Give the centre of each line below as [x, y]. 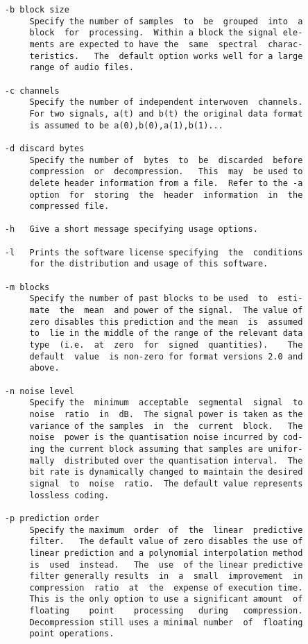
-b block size [37, 10]
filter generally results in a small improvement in [166, 576]
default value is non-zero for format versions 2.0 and [166, 356]
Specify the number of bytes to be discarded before [166, 160]
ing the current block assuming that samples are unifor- [166, 449]
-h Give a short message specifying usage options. [131, 229]
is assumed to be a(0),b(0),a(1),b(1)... [126, 125]
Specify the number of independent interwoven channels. [166, 102]
